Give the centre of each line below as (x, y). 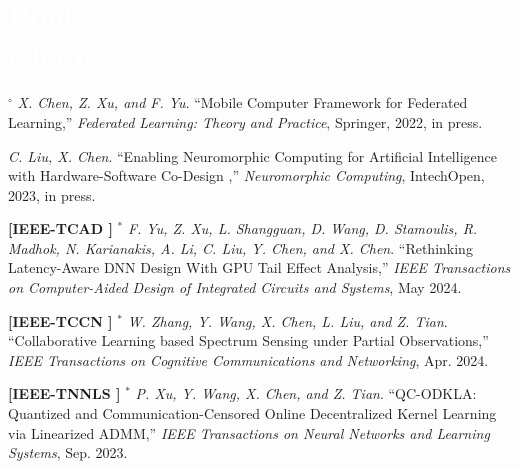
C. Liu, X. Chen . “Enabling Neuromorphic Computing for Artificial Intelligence (252, 155)
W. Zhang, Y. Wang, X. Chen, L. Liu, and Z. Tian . (287, 320)
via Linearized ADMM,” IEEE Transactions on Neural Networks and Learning (249, 432)
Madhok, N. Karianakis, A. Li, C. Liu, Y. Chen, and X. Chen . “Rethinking (240, 247)
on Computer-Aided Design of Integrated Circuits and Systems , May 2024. (235, 287)
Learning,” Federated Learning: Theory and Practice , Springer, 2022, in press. (245, 121)
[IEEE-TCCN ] (60, 320)
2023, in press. (52, 194)
